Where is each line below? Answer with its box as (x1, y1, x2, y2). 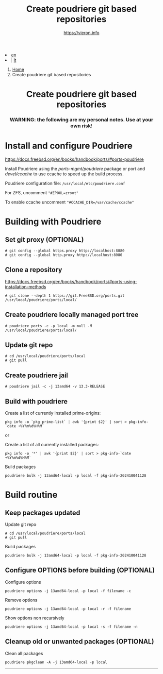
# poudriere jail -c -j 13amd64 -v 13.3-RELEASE (5, 384, 105, 389)
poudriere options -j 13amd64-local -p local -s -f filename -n (5, 624, 138, 629)
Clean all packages (5, 650, 43, 656)
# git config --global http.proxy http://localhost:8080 (5, 253, 123, 257)
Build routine (5, 489, 58, 501)
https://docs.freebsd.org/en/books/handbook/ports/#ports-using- (5, 278, 137, 285)
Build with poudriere (5, 397, 68, 405)
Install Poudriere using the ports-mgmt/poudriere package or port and (5, 166, 146, 171)
